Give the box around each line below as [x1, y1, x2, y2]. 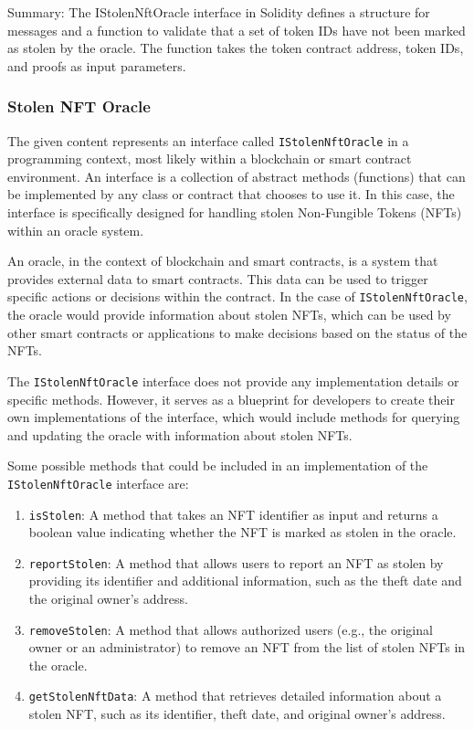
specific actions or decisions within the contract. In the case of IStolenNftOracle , [7, 287, 468, 306]
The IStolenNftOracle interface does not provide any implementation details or [7, 371, 459, 390]
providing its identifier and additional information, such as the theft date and [28, 571, 462, 590]
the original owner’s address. [28, 589, 188, 608]
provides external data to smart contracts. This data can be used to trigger [7, 269, 428, 288]
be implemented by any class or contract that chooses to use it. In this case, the [7, 185, 455, 204]
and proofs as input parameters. [7, 56, 186, 75]
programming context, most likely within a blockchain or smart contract [7, 149, 412, 168]
